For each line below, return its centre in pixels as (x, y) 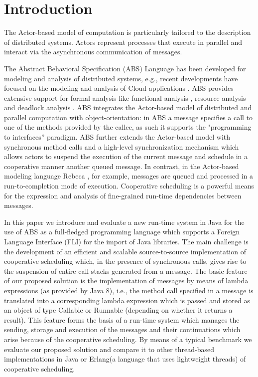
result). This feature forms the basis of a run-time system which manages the (122, 319)
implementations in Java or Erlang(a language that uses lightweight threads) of (125, 359)
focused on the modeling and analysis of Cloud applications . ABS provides (119, 88)
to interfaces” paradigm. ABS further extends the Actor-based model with (117, 137)
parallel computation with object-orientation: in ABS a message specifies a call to (129, 117)
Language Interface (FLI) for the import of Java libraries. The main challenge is (126, 241)
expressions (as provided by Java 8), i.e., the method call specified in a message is (129, 290)
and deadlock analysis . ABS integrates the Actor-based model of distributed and (128, 107)
